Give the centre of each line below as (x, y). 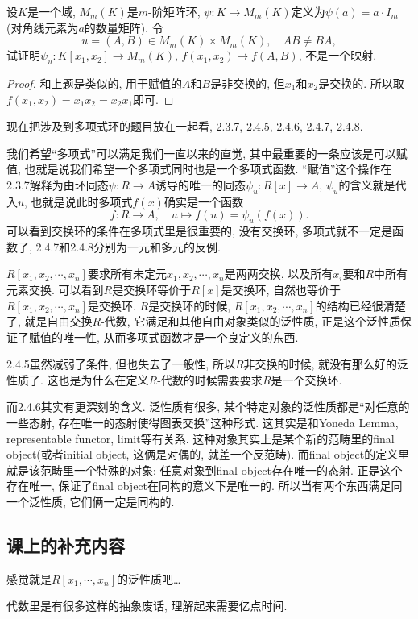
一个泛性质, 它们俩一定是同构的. (91, 502)
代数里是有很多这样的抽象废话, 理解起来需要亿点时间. (147, 606)
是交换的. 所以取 (361, 83)
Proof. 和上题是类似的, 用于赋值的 (95, 83)
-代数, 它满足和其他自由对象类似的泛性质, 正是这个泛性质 (250, 321)
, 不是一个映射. (337, 55)
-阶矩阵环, (174, 11)
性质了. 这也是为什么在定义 (78, 379)
